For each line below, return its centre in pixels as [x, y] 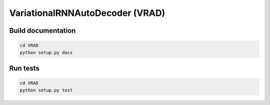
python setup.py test [46, 90]
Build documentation [42, 31]
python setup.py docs [46, 52]
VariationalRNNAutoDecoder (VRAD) [87, 13]
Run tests [24, 68]
